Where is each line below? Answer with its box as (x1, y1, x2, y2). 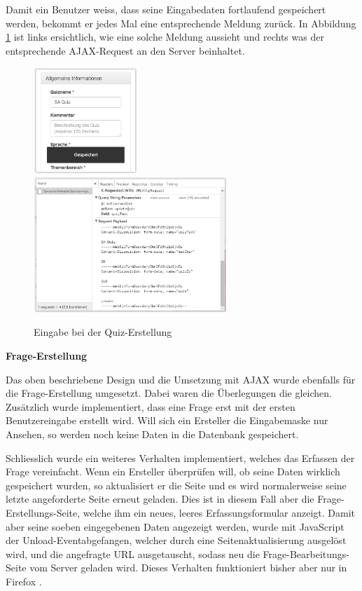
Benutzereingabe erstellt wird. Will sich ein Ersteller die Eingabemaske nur (6, 413, 328, 428)
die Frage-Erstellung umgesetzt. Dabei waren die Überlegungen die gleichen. (6, 386, 333, 400)
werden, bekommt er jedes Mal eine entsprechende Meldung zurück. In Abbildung (6, 15, 356, 30)
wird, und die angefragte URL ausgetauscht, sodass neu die (6, 546, 260, 561)
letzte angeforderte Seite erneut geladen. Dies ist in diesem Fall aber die (6, 491, 314, 506)
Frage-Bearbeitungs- (263, 546, 350, 561)
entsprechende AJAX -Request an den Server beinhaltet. (6, 43, 245, 57)
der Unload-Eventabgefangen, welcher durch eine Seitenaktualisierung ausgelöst (6, 533, 347, 548)
